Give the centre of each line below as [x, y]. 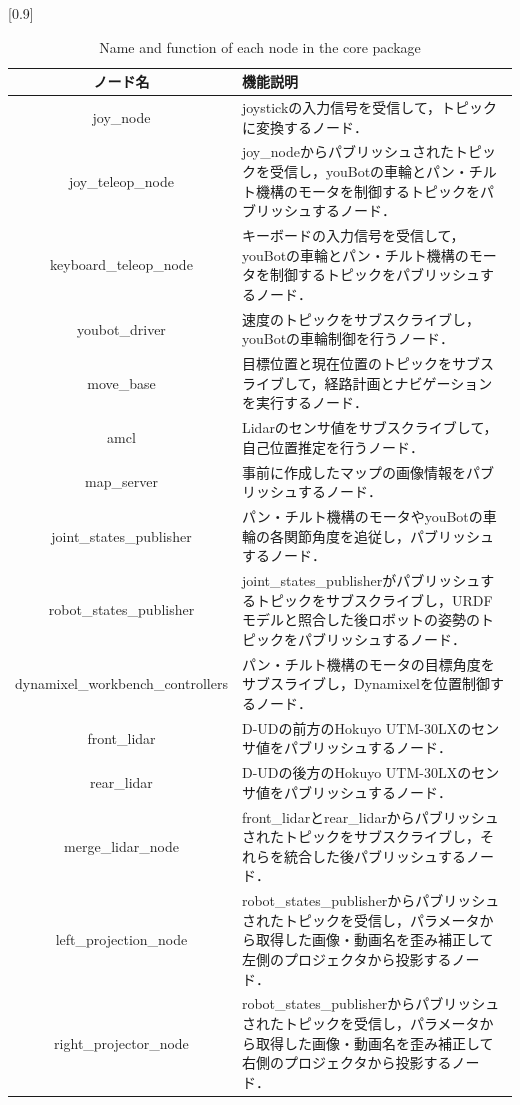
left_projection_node [121, 939]
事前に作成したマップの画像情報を [353, 471]
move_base [121, 382]
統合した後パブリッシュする [374, 855]
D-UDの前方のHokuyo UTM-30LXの [356, 727]
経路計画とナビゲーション [408, 382]
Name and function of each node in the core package [260, 46]
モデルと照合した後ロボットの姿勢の [360, 619]
